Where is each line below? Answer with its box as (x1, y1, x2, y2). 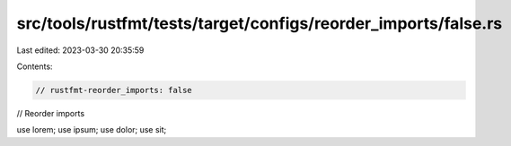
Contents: (16, 61, 53, 72)
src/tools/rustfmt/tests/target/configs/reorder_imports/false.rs (16, 13, 503, 33)
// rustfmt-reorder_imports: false (35, 85, 192, 95)
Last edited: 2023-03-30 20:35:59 (16, 45, 145, 56)
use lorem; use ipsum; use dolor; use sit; (16, 125, 167, 135)
